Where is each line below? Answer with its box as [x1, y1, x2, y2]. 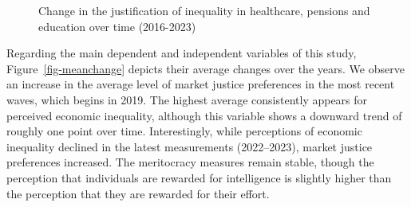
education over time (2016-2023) [38, 18, 196, 34]
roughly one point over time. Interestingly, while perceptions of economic [6, 123, 362, 139]
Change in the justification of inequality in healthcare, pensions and [38, 2, 370, 18]
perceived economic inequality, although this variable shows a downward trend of [6, 107, 402, 123]
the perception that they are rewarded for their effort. [6, 185, 270, 201]
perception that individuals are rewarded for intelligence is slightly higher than [6, 169, 392, 186]
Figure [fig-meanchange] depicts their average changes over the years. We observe [6, 60, 405, 76]
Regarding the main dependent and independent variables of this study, [6, 45, 357, 61]
